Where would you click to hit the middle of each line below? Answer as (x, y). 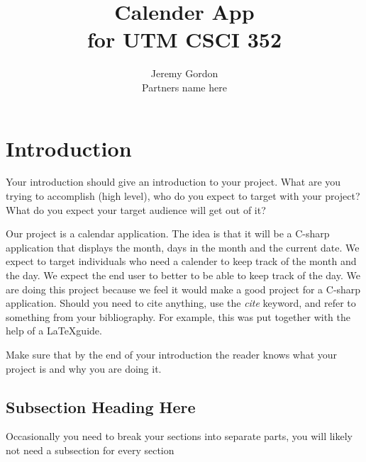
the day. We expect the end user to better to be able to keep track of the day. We (183, 275)
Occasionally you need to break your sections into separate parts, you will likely (179, 436)
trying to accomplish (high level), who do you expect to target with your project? (183, 196)
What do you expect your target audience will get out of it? (136, 209)
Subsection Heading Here (101, 406)
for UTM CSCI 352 (184, 39)
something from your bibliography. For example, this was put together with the (178, 316)
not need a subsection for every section (90, 450)
